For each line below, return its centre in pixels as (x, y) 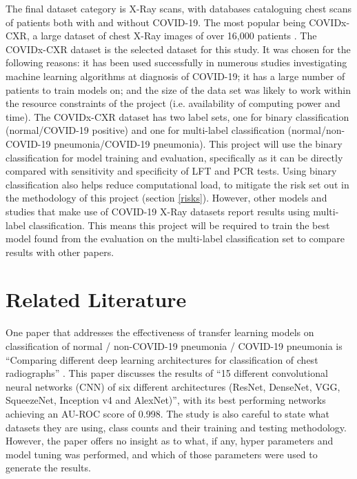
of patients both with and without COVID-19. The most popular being (156, 22)
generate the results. (48, 468)
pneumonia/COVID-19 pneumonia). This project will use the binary (198, 143)
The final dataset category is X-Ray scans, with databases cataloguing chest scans (179, 8)
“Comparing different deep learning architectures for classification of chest (162, 359)
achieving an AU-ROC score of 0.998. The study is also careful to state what (167, 413)
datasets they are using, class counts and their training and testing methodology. (176, 427)
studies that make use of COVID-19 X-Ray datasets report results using (158, 211)
